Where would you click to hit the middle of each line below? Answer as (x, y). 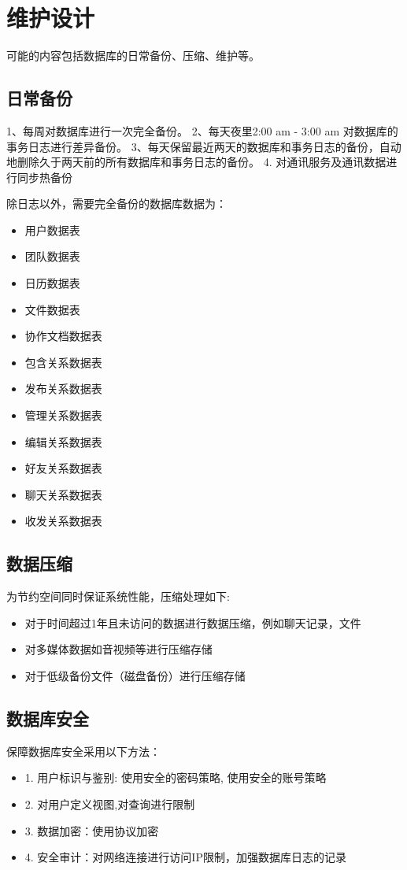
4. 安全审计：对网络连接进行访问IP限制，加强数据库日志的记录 (185, 857)
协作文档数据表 (63, 336)
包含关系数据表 (63, 362)
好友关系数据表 (63, 468)
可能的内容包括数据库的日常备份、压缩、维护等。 (133, 56)
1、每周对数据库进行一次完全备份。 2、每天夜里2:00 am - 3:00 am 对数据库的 (202, 130)
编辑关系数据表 (63, 441)
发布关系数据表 (63, 389)
